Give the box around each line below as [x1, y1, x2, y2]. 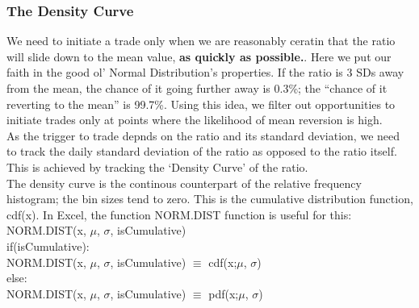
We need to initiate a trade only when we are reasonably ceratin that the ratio [6, 32, 396, 49]
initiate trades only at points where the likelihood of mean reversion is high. [6, 111, 383, 128]
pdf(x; [208, 285, 239, 302]
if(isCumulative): [6, 237, 90, 254]
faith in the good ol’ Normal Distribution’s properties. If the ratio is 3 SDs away [6, 64, 404, 81]
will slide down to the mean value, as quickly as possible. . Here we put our [6, 48, 392, 65]
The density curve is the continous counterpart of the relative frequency [6, 174, 362, 191]
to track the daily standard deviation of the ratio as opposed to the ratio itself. [6, 143, 397, 160]
